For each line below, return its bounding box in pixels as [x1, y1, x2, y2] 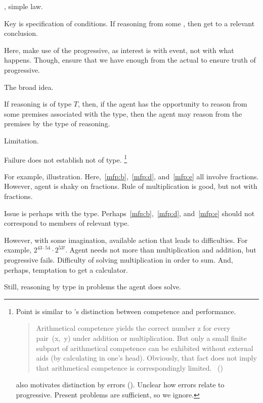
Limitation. [4, 135, 39, 145]
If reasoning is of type [4, 98, 72, 109]
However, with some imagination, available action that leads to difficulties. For [4, 234, 248, 245]
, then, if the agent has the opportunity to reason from [78, 98, 247, 109]
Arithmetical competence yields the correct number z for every [36, 323, 231, 333]
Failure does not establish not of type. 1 [4, 153, 127, 165]
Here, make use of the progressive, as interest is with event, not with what [4, 44, 234, 55]
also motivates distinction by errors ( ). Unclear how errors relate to [16, 379, 225, 390]
